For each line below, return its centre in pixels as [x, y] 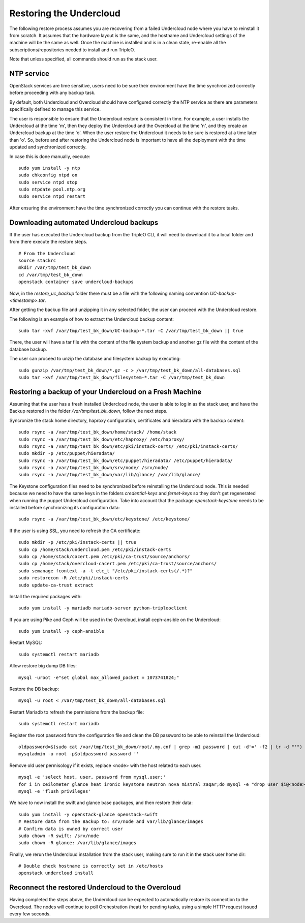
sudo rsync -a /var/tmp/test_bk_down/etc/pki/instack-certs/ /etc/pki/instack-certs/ [128, 446]
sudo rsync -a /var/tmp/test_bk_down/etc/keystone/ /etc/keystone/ [104, 519]
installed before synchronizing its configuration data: [65, 508]
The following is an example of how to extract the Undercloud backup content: [91, 319]
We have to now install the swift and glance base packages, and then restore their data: [101, 803]
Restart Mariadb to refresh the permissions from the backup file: [77, 712]
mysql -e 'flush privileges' [55, 791]
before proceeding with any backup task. [53, 93]
